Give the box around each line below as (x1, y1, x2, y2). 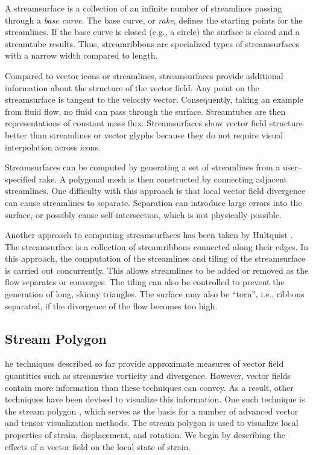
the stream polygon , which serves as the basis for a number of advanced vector (5, 404, 299, 417)
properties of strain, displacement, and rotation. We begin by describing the (5, 428, 285, 441)
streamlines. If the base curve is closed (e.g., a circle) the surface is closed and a (5, 25, 300, 38)
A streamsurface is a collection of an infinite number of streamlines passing (5, 2, 282, 14)
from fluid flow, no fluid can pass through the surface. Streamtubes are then (5, 105, 286, 117)
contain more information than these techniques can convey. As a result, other (5, 381, 294, 393)
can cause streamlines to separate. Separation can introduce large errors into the (5, 196, 302, 208)
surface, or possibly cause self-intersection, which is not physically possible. (5, 208, 282, 221)
